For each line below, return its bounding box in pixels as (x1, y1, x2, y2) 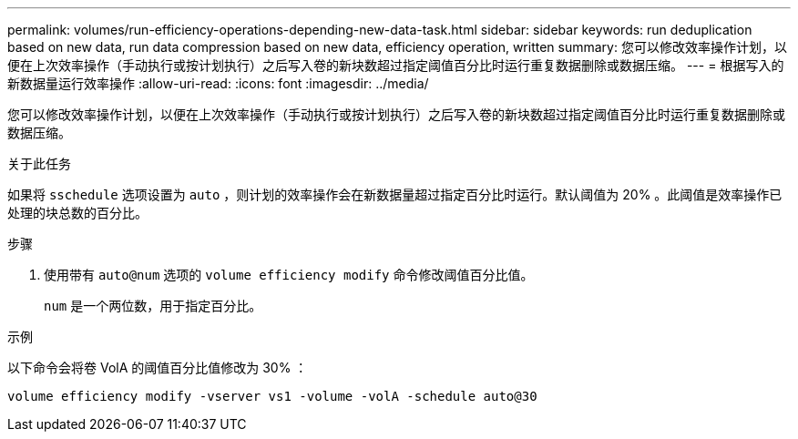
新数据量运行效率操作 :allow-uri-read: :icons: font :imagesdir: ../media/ (7, 76, 429, 91)
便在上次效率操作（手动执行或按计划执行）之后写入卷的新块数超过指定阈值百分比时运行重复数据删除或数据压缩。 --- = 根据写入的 (7, 57, 784, 73)
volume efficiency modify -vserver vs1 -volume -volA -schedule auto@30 (7, 389, 537, 403)
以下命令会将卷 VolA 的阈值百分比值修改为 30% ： (7, 360, 308, 375)
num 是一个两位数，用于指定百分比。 (44, 298, 262, 313)
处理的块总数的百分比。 (7, 205, 148, 220)
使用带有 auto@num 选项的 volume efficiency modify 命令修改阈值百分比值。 (44, 267, 534, 282)
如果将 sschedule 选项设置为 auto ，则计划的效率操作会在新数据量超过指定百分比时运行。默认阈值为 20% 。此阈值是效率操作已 (7, 187, 783, 202)
